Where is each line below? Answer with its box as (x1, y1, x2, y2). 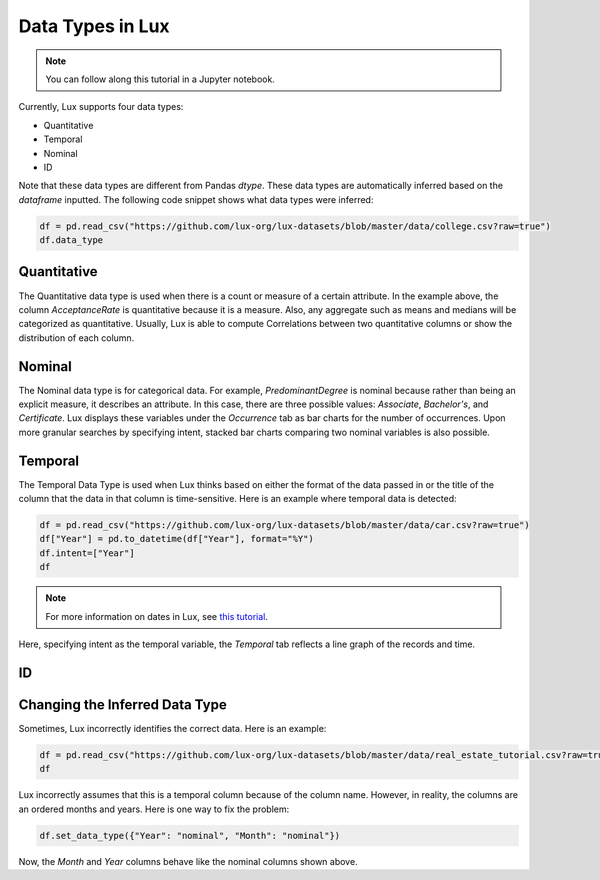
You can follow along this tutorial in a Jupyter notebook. (45, 73, 275, 85)
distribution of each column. (18, 331, 135, 344)
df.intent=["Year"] (39, 547, 135, 559)
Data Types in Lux (18, 15, 170, 37)
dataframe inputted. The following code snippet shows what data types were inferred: (18, 193, 374, 205)
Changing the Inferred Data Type (18, 696, 227, 713)
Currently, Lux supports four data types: (18, 101, 184, 113)
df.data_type (39, 235, 104, 246)
